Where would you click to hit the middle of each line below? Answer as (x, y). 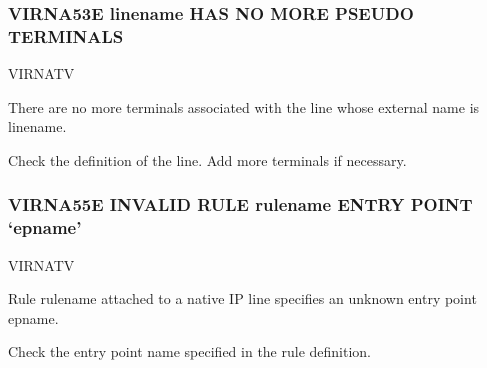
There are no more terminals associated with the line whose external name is (244, 106)
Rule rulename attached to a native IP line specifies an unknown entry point (242, 298)
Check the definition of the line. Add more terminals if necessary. (207, 159)
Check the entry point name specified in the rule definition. (190, 351)
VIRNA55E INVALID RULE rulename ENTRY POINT (240, 204)
